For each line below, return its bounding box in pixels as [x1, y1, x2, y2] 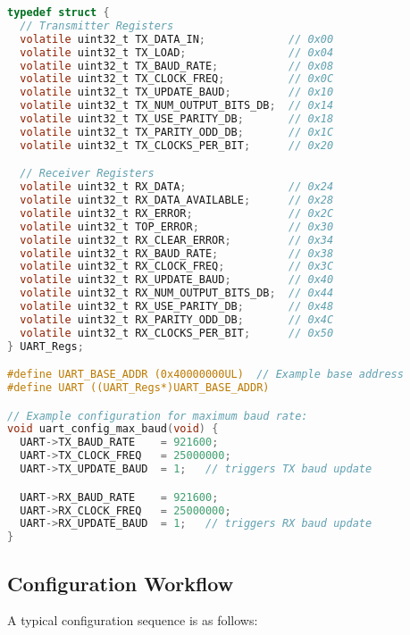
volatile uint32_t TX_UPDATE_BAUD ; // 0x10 [20, 86, 334, 99]
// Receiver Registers [20, 167, 155, 180]
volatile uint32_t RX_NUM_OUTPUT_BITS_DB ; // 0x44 [20, 287, 334, 300]
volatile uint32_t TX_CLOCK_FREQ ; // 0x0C [20, 72, 334, 86]
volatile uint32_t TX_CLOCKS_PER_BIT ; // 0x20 [20, 138, 334, 152]
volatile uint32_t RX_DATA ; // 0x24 [20, 180, 334, 194]
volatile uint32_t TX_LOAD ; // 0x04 [20, 46, 334, 59]
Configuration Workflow [7, 569, 234, 597]
